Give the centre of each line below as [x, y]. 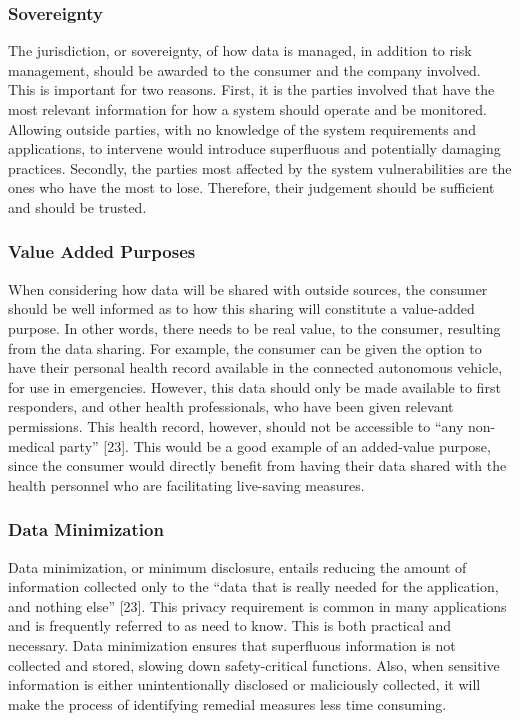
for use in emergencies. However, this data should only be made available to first [254, 386]
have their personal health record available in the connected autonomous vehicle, [255, 367]
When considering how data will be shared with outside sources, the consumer [248, 288]
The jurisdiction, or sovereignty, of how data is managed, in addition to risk [240, 50]
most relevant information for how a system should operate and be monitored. [247, 109]
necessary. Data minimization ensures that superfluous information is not [232, 644]
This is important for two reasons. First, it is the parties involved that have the [251, 89]
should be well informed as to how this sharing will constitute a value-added [241, 308]
